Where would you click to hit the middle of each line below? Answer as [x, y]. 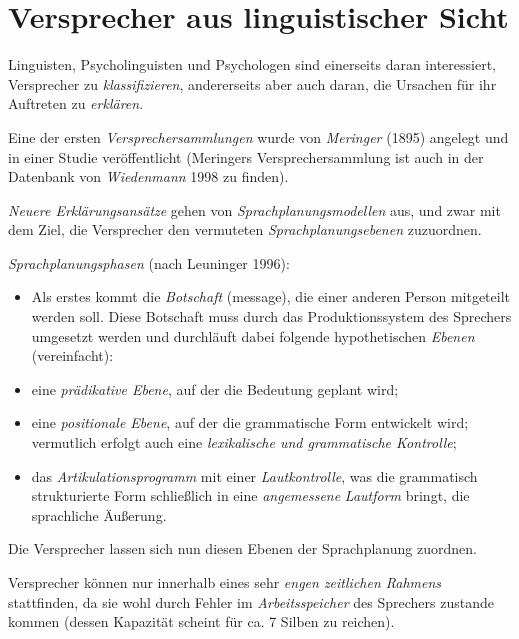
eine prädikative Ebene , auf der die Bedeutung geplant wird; [215, 388]
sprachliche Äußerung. [99, 514]
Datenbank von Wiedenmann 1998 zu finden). [148, 176]
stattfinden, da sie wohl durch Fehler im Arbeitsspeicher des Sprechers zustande [251, 601]
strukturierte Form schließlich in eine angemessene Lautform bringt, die [250, 495]
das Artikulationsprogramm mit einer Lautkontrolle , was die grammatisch [254, 475]
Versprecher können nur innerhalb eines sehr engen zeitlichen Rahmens [225, 582]
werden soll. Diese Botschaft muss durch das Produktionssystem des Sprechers [271, 316]
